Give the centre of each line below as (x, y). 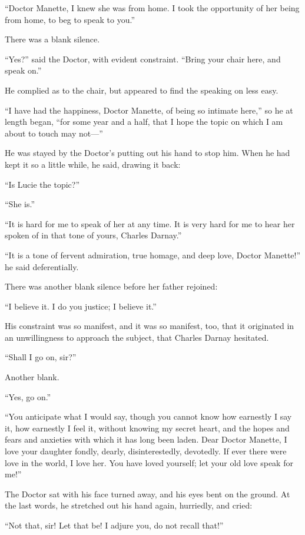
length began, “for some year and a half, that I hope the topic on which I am (144, 122)
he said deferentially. (42, 266)
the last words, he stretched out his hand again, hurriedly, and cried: (129, 505)
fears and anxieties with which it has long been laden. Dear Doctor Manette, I (146, 439)
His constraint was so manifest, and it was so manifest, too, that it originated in (150, 326)
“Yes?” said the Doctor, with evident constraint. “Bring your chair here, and (143, 59)
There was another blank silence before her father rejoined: (111, 286)
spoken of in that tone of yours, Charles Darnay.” (93, 235)
